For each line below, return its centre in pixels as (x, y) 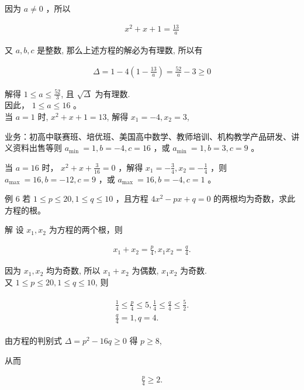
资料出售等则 (37, 148)
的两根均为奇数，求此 (255, 199)
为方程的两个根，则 (86, 229)
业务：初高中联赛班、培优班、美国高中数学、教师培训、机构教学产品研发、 (148, 136)
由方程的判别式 (33, 340)
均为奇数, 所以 (73, 270)
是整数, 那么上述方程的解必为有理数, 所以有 (120, 49)
